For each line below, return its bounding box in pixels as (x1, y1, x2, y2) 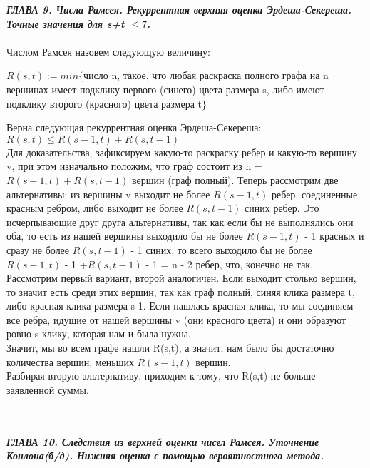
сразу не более (6, 242, 70, 257)
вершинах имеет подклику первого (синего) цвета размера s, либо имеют (6, 81, 324, 96)
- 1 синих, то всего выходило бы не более (130, 242, 312, 257)
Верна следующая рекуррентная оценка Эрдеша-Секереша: (6, 120, 262, 135)
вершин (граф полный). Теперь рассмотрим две (132, 172, 339, 187)
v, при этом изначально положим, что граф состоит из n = (6, 158, 262, 173)
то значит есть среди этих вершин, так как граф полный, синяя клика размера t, (6, 284, 355, 299)
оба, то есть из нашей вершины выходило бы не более (6, 228, 243, 243)
